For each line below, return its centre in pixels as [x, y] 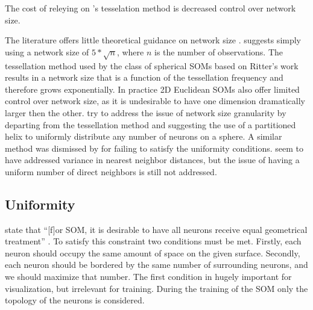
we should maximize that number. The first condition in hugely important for [148, 277]
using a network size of [47, 51]
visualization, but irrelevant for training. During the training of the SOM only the [156, 288]
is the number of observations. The [219, 51]
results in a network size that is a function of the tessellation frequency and [144, 77]
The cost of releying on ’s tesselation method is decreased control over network [150, 8]
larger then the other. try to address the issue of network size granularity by [146, 112]
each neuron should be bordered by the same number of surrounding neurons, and [156, 265]
